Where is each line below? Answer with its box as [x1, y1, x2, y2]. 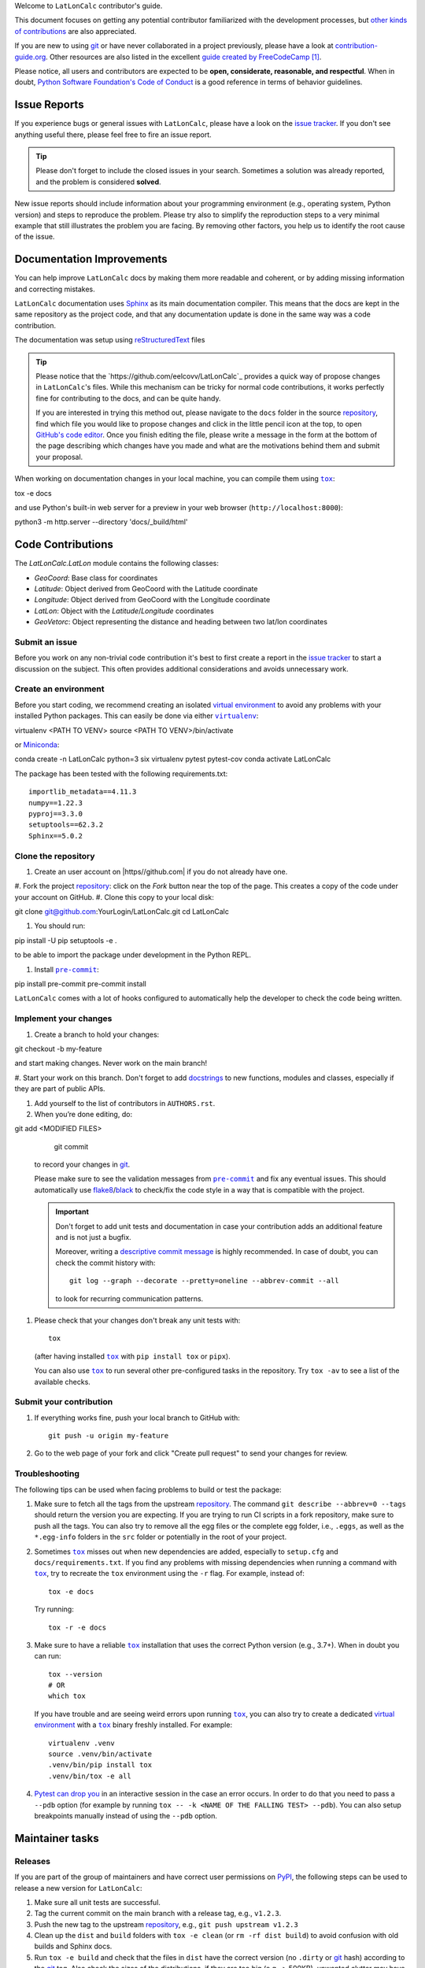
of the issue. [14, 232, 55, 242]
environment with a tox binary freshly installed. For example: [34, 1720, 232, 1729]
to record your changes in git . [34, 1160, 131, 1169]
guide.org [14, 52, 46, 61]
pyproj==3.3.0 [28, 809, 83, 818]
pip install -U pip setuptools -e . [14, 935, 117, 945]
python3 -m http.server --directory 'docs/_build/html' [14, 517, 188, 527]
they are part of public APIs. [14, 1084, 105, 1093]
